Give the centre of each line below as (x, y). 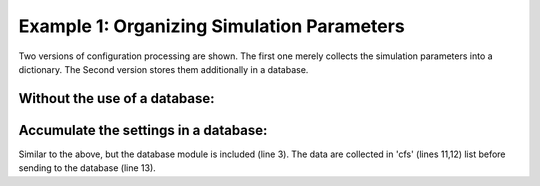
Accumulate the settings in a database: (143, 130)
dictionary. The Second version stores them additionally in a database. (163, 69)
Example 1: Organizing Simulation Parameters (211, 26)
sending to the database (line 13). (87, 168)
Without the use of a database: (116, 98)
